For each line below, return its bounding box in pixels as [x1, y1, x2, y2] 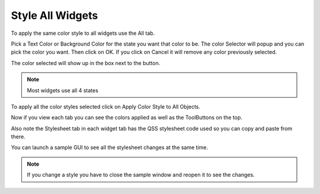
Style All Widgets [11, 9, 98, 22]
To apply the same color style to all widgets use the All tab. [11, 30, 155, 37]
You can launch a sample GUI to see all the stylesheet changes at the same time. [11, 144, 209, 151]
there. [11, 133, 26, 140]
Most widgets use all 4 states [27, 86, 99, 94]
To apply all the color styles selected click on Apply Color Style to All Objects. [11, 103, 201, 110]
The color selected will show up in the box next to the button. [11, 59, 161, 66]
